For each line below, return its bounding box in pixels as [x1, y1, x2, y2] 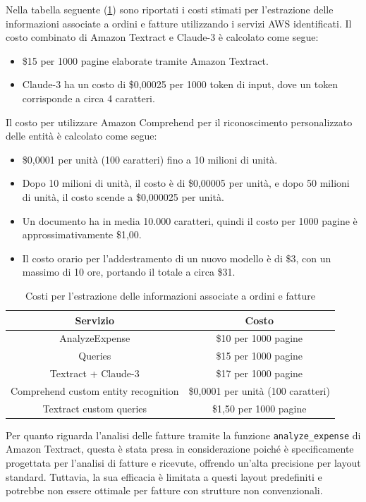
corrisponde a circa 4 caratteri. [22, 90, 155, 105]
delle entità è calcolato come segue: [6, 128, 157, 143]
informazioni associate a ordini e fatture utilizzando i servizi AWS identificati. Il [6, 16, 352, 30]
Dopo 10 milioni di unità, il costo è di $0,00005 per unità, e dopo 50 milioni [22, 176, 350, 190]
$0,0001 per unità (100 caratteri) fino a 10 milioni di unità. [22, 152, 278, 166]
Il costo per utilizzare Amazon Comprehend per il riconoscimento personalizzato [6, 114, 353, 129]
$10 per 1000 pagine [216, 331, 303, 345]
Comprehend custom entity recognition [11, 383, 179, 398]
